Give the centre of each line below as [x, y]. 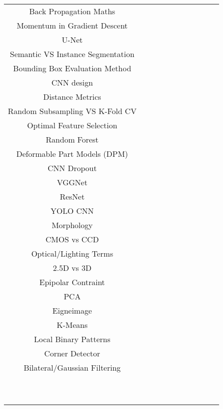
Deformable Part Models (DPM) [72, 154]
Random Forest [72, 139]
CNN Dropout [72, 168]
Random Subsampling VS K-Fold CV [72, 111]
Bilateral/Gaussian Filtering [72, 367]
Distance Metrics [72, 97]
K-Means [72, 325]
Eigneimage [72, 310]
